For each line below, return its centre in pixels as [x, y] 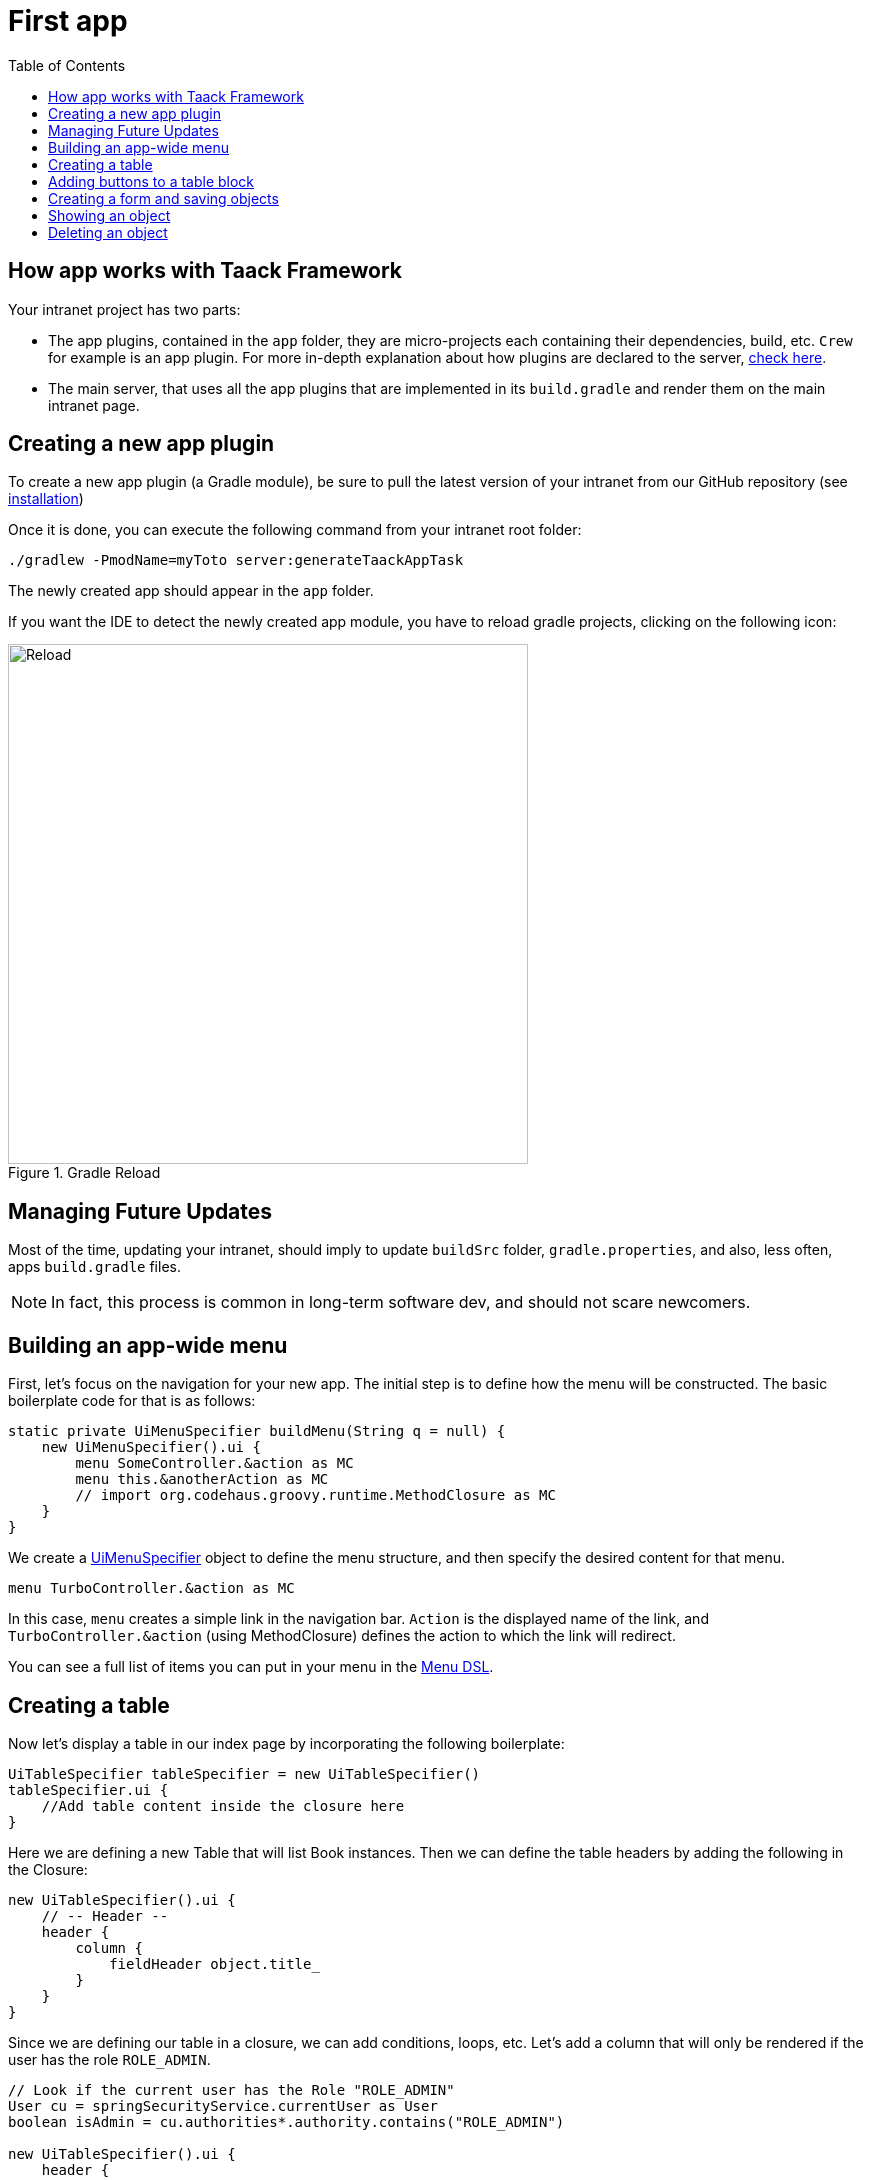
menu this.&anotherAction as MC [202, 1479]
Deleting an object [108, 232]
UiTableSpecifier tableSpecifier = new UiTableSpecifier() [244, 1773]
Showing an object [109, 215]
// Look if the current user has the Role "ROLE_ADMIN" [231, 2089]
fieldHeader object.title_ [214, 1963]
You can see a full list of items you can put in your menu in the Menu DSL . [251, 1667]
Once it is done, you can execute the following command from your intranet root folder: [295, 530]
